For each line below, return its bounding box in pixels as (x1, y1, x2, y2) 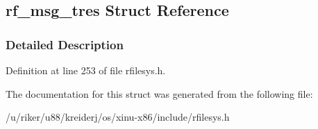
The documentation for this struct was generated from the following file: (6, 86, 313, 101)
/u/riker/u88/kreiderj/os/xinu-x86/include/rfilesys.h (6, 110, 230, 124)
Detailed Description (6, 35, 124, 53)
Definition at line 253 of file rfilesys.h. (6, 63, 166, 77)
